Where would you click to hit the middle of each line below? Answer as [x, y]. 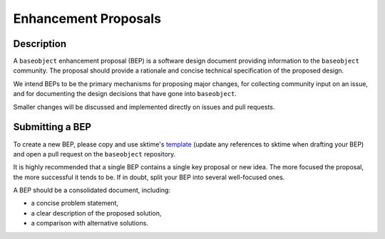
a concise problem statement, [75, 203]
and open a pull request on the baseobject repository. [94, 154]
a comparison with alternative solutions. [90, 223]
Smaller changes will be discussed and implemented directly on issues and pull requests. [144, 107]
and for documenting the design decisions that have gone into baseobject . [125, 94]
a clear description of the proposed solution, [96, 213]
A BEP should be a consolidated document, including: [92, 190]
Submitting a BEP [52, 127]
